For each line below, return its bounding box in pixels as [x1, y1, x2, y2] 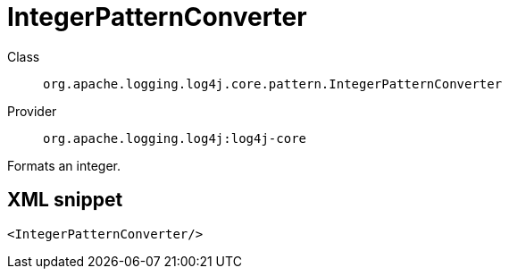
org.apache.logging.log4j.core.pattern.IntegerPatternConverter [43, 76, 503, 91]
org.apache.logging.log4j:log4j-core [43, 130, 307, 146]
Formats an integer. [7, 157, 121, 173]
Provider [7, 103, 57, 119]
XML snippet [7, 188, 123, 212]
